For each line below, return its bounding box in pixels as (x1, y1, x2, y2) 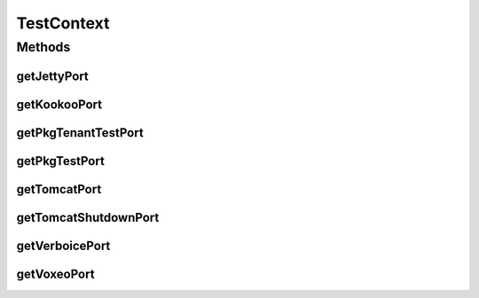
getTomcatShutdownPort (16, 209, 160, 225)
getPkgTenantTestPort (16, 125, 144, 140)
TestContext (16, 13, 110, 33)
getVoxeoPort (16, 266, 95, 281)
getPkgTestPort (16, 153, 106, 169)
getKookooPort (16, 97, 102, 112)
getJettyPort (16, 68, 89, 83)
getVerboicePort (16, 238, 111, 253)
